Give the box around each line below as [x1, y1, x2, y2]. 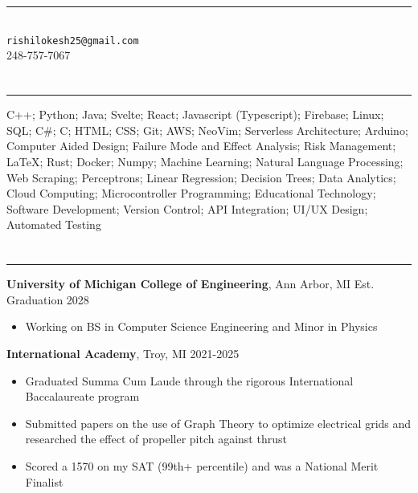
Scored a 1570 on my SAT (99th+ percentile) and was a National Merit [25, 457, 379, 474]
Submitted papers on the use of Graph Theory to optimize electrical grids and [25, 414, 412, 431]
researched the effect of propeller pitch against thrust [25, 430, 287, 447]
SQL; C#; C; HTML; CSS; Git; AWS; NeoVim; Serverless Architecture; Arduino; [6, 121, 408, 138]
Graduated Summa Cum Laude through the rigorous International [25, 372, 354, 389]
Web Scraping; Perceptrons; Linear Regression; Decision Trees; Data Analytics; [6, 169, 396, 185]
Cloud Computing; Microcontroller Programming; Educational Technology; [6, 185, 376, 202]
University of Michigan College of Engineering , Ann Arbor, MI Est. [6, 275, 375, 292]
